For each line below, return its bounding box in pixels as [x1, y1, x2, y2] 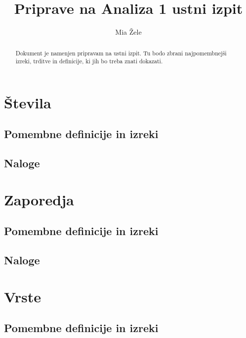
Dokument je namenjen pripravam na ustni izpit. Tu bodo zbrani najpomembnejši [15, 48, 227, 57]
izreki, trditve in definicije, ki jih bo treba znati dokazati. [15, 57, 163, 65]
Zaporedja [4, 189, 74, 209]
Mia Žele [115, 27, 142, 37]
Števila [4, 92, 51, 112]
